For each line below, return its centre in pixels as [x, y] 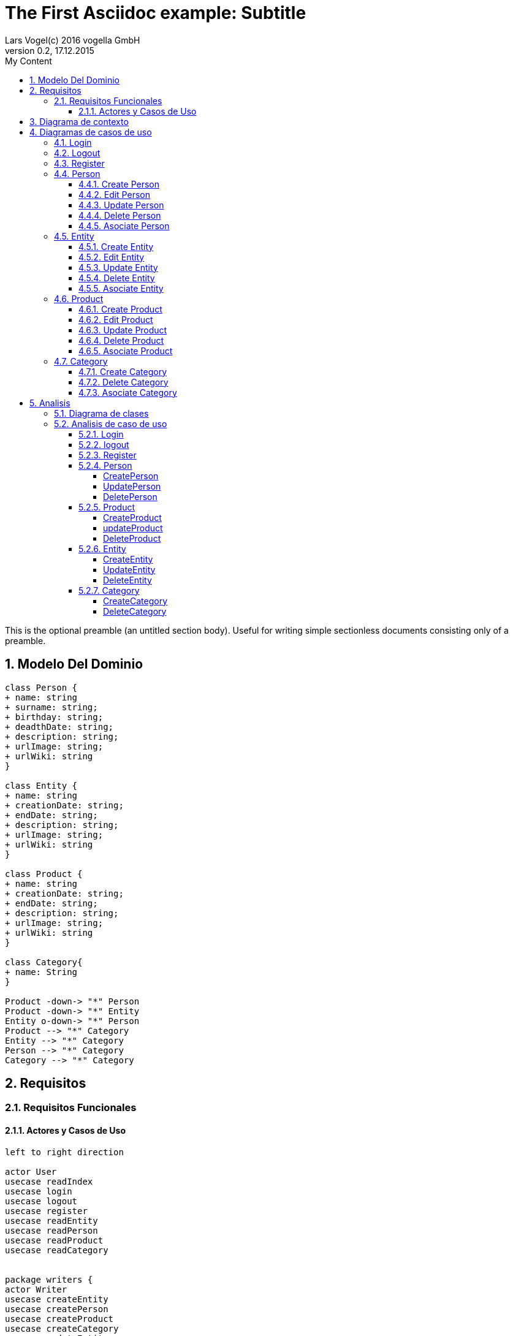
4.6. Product [79, 298]
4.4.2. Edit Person [114, 194]
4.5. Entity [74, 236]
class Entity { [41, 785]
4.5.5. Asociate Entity [121, 288]
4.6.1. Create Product [120, 309]
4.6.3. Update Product [123, 330]
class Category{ [44, 962]
